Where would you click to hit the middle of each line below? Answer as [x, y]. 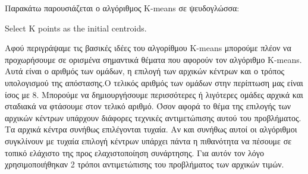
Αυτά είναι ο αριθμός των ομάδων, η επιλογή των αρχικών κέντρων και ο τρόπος [144, 71]
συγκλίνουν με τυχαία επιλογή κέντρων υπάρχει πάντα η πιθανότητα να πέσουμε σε [148, 140]
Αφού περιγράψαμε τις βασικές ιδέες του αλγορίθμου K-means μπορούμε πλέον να [148, 48]
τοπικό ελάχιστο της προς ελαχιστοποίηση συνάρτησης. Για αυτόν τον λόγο [134, 152]
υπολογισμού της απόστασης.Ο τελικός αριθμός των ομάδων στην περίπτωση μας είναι [154, 82]
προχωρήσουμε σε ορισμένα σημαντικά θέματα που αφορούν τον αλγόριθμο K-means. [153, 59]
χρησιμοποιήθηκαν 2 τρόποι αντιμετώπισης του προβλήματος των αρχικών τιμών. [144, 164]
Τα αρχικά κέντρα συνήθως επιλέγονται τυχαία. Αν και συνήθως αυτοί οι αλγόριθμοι [151, 129]
